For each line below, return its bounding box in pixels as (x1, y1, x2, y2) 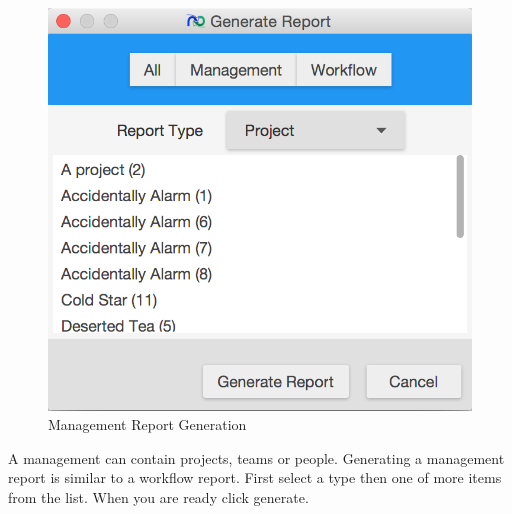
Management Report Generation (48, 414, 247, 435)
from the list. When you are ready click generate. (8, 487, 309, 508)
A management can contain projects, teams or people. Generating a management (8, 447, 505, 468)
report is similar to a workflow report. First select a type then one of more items (8, 467, 502, 488)
